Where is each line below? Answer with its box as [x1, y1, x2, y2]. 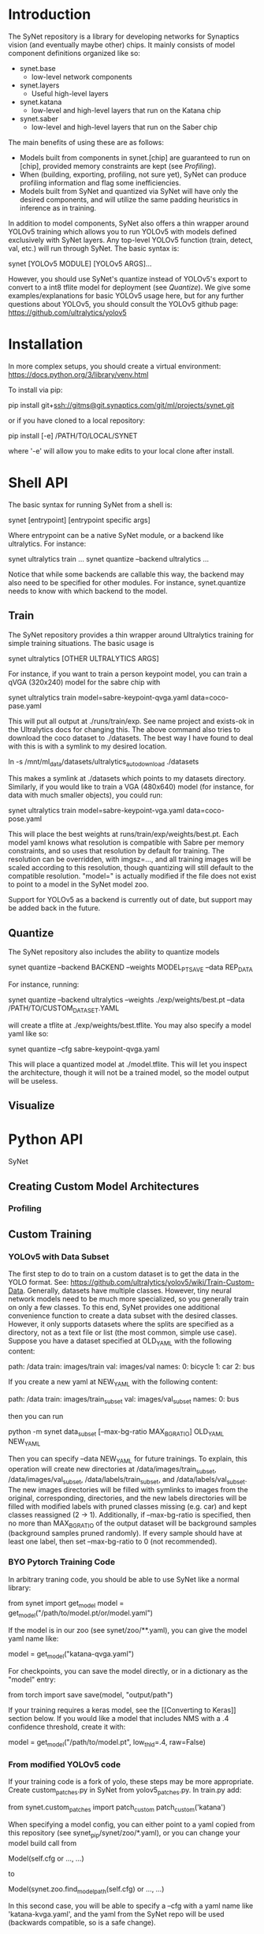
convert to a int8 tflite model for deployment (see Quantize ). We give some [8, 282, 251, 292]
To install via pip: [8, 385, 63, 394]
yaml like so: [8, 1029, 49, 1038]
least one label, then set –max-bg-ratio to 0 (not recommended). [8, 1536, 218, 1547]
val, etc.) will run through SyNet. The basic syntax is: [8, 243, 180, 253]
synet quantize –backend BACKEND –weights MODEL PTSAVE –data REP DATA [8, 962, 254, 974]
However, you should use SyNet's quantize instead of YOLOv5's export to [8, 274, 247, 283]
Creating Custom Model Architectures [8, 1179, 199, 1193]
